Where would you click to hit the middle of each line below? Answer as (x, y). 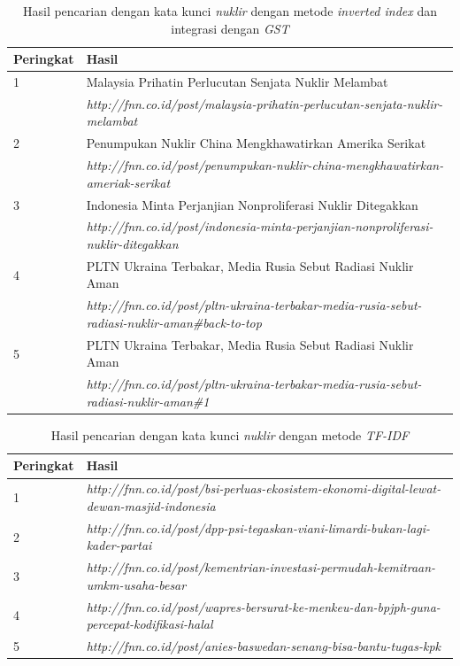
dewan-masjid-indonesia (151, 505)
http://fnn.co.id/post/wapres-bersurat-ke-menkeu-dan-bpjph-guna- (263, 606)
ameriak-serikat (128, 182)
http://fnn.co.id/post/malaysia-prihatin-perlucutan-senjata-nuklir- (264, 103)
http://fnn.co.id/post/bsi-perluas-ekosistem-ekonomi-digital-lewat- (264, 488)
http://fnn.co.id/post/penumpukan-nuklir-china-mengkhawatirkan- (265, 165)
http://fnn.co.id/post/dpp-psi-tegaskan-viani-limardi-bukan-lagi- (258, 527)
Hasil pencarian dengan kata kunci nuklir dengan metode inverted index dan (230, 11)
